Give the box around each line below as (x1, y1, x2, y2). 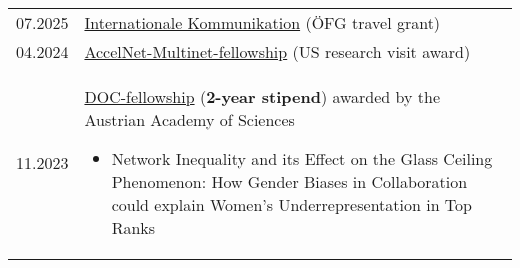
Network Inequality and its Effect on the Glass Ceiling (111, 147, 493, 170)
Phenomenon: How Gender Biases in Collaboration (111, 170, 468, 193)
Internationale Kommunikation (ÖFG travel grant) (84, 11, 441, 34)
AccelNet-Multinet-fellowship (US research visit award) (84, 40, 471, 63)
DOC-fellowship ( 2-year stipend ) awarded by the (84, 85, 441, 108)
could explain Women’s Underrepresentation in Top (111, 193, 472, 216)
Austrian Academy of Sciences (84, 108, 295, 131)
